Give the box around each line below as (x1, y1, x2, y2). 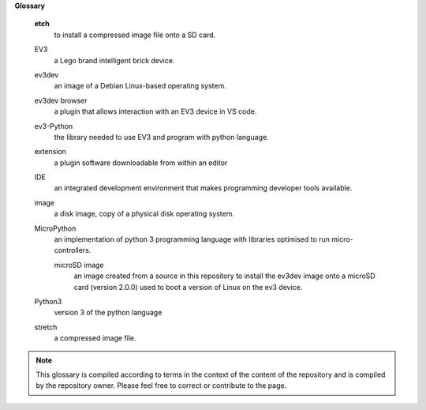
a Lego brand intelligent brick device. (54, 55, 175, 65)
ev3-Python (34, 121, 73, 130)
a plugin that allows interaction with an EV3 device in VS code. (54, 107, 257, 116)
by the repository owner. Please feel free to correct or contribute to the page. (35, 381, 287, 390)
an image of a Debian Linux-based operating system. (54, 81, 226, 91)
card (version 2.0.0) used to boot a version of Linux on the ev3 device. (73, 282, 303, 292)
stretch (34, 322, 58, 332)
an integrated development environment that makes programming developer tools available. (54, 183, 353, 193)
